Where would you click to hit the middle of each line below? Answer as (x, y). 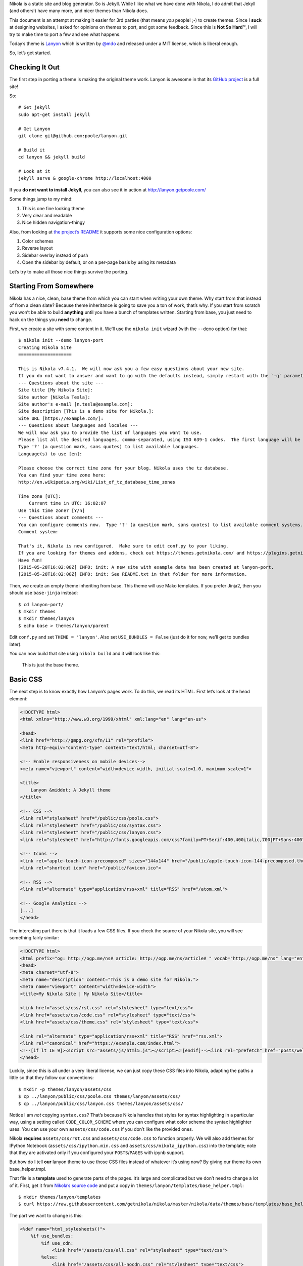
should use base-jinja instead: (44, 593)
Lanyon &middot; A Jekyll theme (71, 790)
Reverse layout (37, 248)
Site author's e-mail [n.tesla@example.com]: (76, 404)
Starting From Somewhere (52, 286)
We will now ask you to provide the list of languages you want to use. (110, 432)
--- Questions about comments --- (61, 518)
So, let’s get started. (30, 53)
